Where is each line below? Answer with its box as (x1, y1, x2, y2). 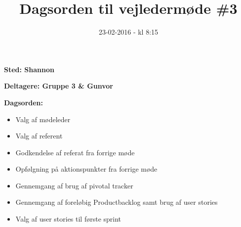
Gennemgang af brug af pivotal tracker (15, 180, 133, 190)
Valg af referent (15, 131, 63, 141)
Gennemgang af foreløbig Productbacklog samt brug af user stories (15, 197, 218, 207)
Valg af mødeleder (15, 114, 71, 124)
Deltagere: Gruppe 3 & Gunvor (4, 81, 113, 91)
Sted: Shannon (4, 64, 54, 74)
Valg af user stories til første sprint (15, 214, 121, 224)
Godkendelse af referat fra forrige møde (15, 147, 135, 157)
